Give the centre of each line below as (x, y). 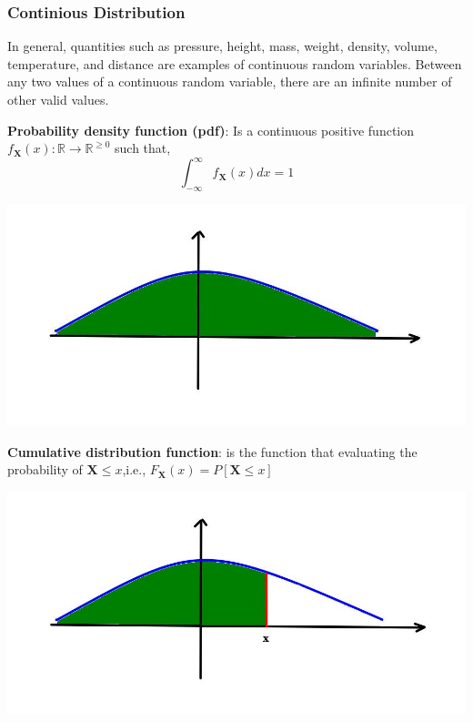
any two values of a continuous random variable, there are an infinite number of (230, 81)
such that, (143, 148)
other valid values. (58, 99)
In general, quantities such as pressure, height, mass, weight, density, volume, (222, 46)
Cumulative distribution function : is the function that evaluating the (212, 451)
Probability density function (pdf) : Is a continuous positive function (211, 130)
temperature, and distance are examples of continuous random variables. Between (235, 63)
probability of (45, 469)
